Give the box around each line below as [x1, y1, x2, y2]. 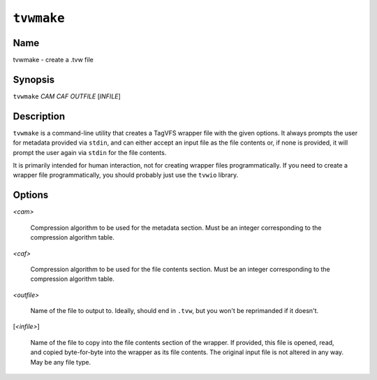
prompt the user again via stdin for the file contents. [13, 148, 167, 156]
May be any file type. [30, 358, 91, 366]
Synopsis [13, 73, 55, 85]
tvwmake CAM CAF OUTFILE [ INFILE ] [13, 92, 121, 101]
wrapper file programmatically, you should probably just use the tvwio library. [13, 171, 239, 180]
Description [13, 110, 66, 122]
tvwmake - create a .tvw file [13, 56, 94, 64]
